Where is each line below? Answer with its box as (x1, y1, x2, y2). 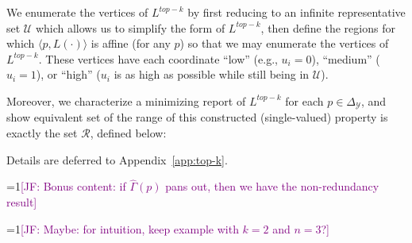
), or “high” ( (36, 66, 101, 83)
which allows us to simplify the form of (35, 19, 225, 36)
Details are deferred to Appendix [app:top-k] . (6, 151, 228, 168)
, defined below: (90, 125, 167, 141)
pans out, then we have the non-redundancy (165, 178, 379, 195)
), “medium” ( (311, 50, 380, 67)
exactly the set (6, 125, 78, 141)
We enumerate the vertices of (6, 4, 148, 20)
